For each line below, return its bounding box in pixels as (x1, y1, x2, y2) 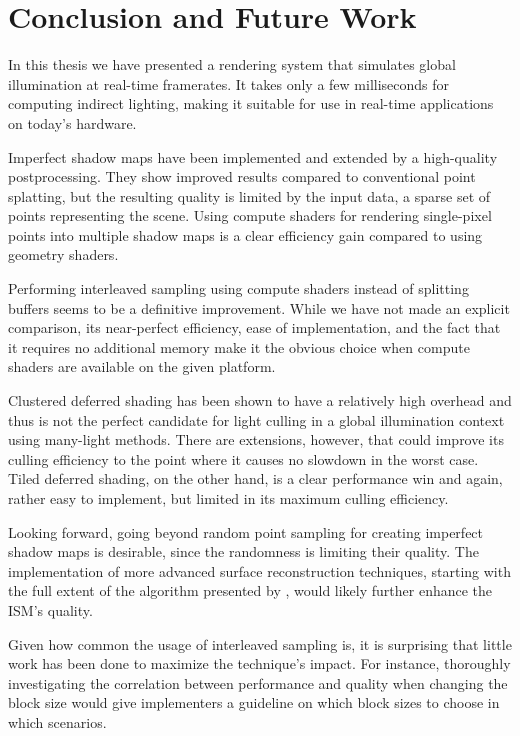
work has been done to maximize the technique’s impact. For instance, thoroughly (8, 653, 511, 674)
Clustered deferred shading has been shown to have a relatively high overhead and (8, 390, 512, 411)
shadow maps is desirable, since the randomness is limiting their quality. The (8, 541, 479, 562)
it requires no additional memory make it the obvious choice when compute (8, 336, 470, 357)
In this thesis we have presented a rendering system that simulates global (8, 54, 456, 75)
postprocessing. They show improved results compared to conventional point (8, 166, 476, 187)
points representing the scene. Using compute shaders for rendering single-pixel (8, 205, 492, 226)
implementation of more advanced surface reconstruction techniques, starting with (8, 560, 511, 581)
